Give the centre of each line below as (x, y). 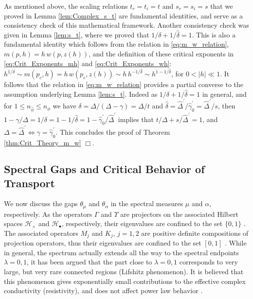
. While (235, 243)
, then (226, 106)
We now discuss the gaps (41, 203)
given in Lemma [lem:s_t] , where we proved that (77, 34)
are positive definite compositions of (195, 233)
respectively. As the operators (48, 214)
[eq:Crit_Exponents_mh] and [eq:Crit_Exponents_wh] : (88, 63)
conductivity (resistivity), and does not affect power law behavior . (103, 290)
